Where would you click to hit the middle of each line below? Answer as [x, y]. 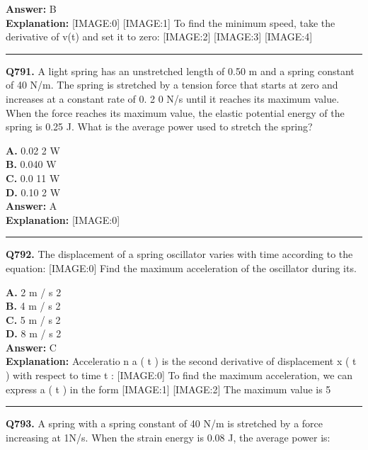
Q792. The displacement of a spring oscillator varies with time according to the [179, 254]
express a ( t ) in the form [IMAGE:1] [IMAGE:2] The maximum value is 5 [168, 389]
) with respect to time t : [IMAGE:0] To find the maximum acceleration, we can [179, 375]
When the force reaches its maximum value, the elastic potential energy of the [175, 112]
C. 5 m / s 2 [33, 319]
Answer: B [31, 9]
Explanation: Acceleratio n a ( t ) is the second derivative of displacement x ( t [181, 361]
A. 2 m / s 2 [34, 292]
